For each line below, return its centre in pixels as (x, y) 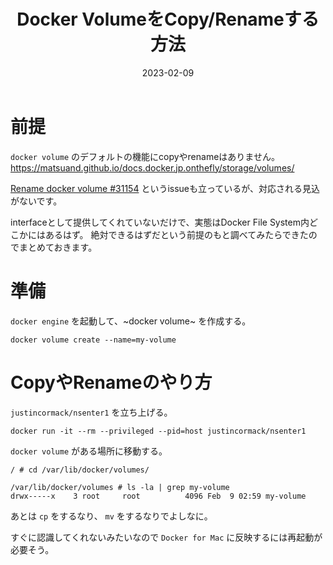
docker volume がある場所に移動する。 (89, 451)
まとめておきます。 (58, 247)
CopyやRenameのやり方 (111, 382)
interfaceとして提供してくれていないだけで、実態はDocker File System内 (160, 222)
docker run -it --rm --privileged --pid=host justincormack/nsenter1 (158, 431)
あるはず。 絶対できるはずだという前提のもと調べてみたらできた (176, 234)
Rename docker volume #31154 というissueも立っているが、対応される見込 (165, 188)
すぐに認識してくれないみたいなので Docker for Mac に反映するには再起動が (166, 537)
